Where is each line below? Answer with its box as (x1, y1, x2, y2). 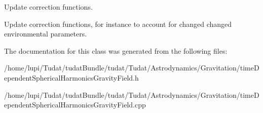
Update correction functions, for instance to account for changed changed (4, 18, 232, 29)
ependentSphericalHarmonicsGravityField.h (4, 72, 139, 83)
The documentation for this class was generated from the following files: (4, 45, 228, 56)
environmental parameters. (4, 28, 87, 39)
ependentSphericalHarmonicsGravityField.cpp (4, 99, 146, 110)
